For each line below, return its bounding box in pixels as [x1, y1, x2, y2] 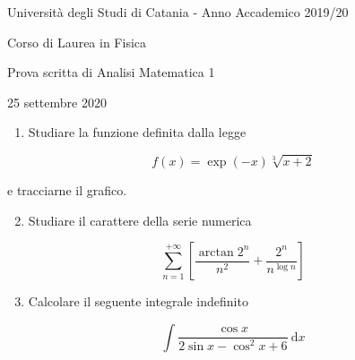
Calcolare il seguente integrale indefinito [28, 292, 248, 311]
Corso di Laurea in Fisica [7, 32, 147, 51]
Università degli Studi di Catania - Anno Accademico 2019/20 [7, 3, 349, 21]
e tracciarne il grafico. [7, 181, 127, 200]
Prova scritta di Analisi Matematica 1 [7, 63, 215, 81]
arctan [198, 245, 234, 259]
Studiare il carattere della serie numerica [28, 210, 252, 229]
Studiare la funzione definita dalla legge [28, 123, 247, 141]
